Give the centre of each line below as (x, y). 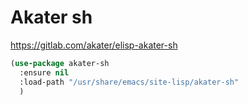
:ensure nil (44, 72)
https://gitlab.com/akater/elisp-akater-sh (94, 45)
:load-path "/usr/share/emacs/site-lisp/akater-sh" (129, 82)
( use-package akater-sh (60, 63)
